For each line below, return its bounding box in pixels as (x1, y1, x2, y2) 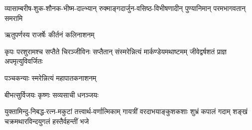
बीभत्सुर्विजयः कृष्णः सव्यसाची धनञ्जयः (4, 89, 99, 100)
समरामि (4, 12, 23, 23)
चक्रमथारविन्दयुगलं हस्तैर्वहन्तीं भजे (4, 116, 89, 126)
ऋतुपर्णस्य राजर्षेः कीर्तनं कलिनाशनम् (4, 29, 95, 40)
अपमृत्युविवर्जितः (4, 56, 43, 66)
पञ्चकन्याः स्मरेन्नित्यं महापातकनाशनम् (4, 72, 97, 83)
